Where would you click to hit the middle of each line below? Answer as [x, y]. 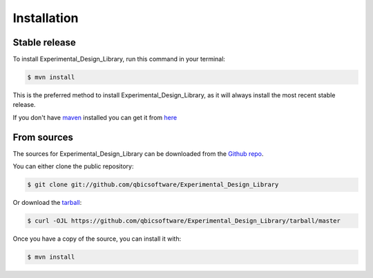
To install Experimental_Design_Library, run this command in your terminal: [119, 59]
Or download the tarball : [47, 203]
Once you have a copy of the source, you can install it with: [97, 239]
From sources [43, 137]
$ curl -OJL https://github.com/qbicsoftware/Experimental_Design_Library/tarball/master [184, 221]
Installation [46, 18]
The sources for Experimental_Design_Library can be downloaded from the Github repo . [138, 153]
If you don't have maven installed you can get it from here [95, 117]
